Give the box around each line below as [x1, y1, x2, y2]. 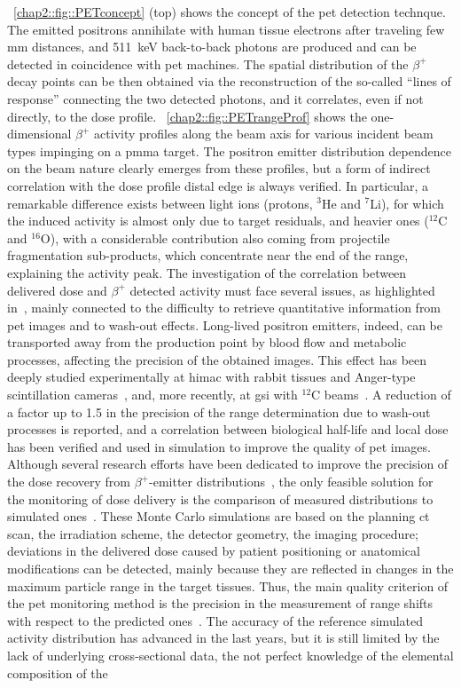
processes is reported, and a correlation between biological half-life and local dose [7, 420, 449, 439]
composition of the [7, 663, 108, 682]
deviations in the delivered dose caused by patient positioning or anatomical [7, 542, 420, 560]
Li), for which [370, 194, 444, 212]
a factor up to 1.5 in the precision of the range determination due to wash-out [7, 402, 431, 421]
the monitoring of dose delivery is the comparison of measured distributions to [7, 489, 434, 508]
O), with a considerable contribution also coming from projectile [40, 228, 390, 247]
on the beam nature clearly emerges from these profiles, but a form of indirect [7, 159, 431, 178]
